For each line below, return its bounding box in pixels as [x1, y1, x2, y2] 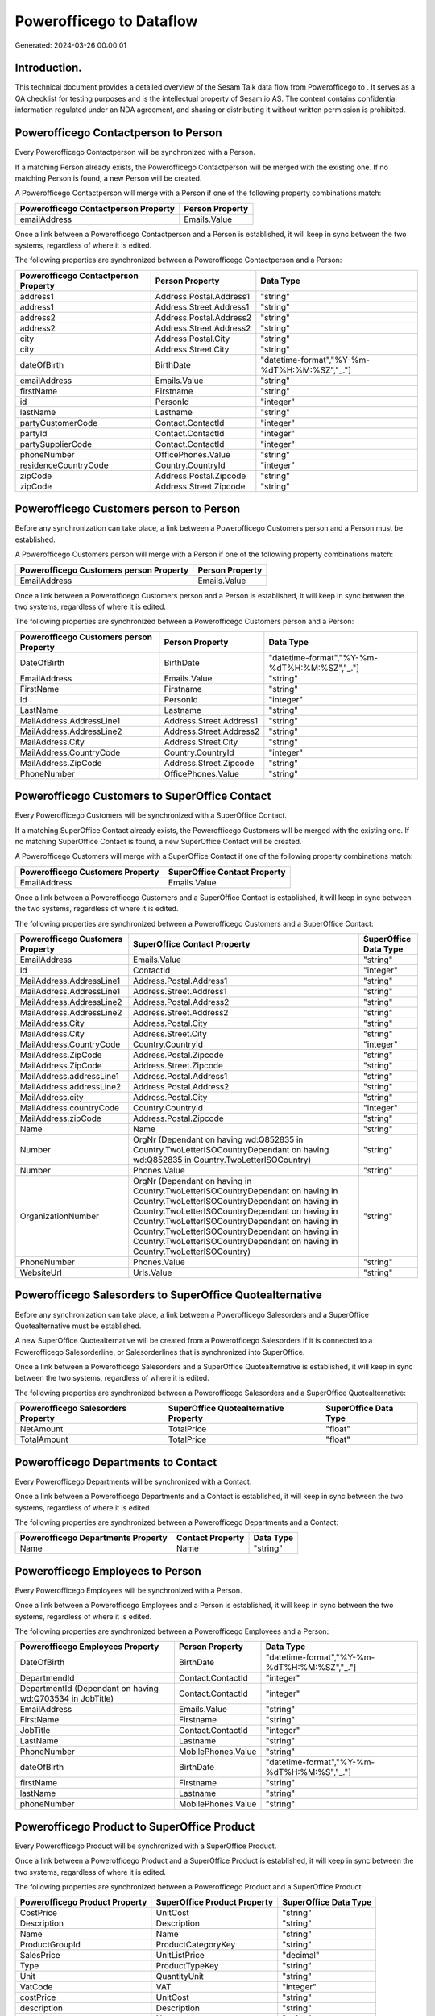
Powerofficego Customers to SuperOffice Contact [14, 789, 271, 803]
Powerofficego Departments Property [19, 1532, 168, 1543]
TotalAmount [19, 1434, 68, 1445]
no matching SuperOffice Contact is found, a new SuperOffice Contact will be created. [14, 837, 302, 847]
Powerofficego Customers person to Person [14, 502, 241, 516]
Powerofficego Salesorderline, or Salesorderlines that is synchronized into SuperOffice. [14, 1347, 305, 1356]
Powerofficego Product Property [19, 1897, 147, 1908]
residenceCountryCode [19, 460, 109, 471]
